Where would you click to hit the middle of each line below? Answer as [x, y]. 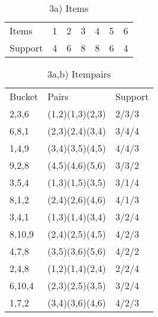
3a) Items [69, 8]
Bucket [24, 96]
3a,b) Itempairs [79, 74]
